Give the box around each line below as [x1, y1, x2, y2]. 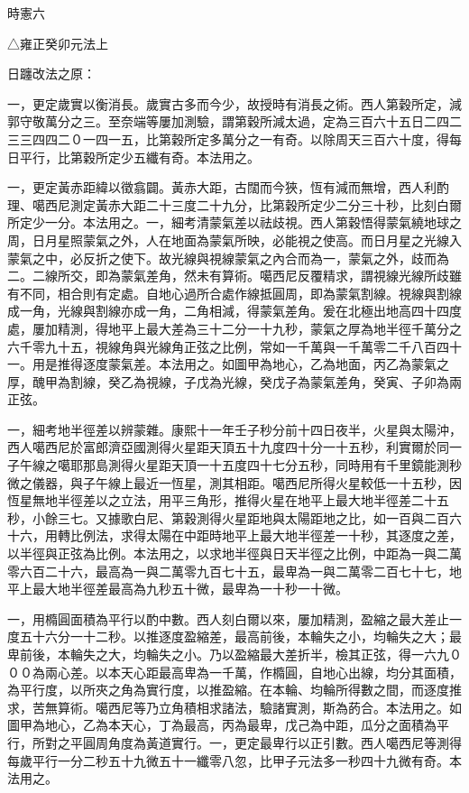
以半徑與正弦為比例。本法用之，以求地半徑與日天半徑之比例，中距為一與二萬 [7, 544, 462, 563]
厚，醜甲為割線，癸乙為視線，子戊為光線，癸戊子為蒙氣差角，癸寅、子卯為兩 [7, 372, 462, 391]
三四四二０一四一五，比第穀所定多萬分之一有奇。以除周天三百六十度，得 [19, 129, 449, 148]
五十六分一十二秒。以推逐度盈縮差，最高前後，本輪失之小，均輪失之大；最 [19, 627, 462, 646]
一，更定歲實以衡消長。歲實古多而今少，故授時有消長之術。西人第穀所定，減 [7, 94, 462, 113]
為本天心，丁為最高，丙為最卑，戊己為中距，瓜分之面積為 [95, 715, 437, 734]
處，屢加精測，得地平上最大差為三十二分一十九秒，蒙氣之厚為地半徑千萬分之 [7, 318, 462, 337]
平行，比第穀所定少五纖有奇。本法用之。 [19, 147, 260, 166]
